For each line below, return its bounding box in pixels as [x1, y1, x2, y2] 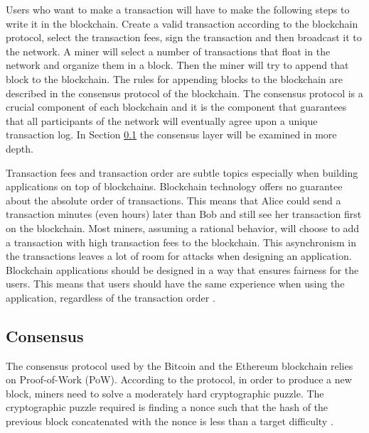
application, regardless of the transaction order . [6, 290, 215, 305]
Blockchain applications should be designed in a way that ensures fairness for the [6, 262, 359, 277]
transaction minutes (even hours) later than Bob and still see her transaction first [6, 207, 362, 221]
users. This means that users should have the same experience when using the [6, 276, 345, 291]
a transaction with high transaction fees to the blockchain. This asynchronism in [6, 234, 356, 249]
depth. [6, 141, 33, 155]
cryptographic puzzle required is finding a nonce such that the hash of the [6, 400, 328, 415]
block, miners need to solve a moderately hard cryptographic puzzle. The [6, 385, 324, 400]
